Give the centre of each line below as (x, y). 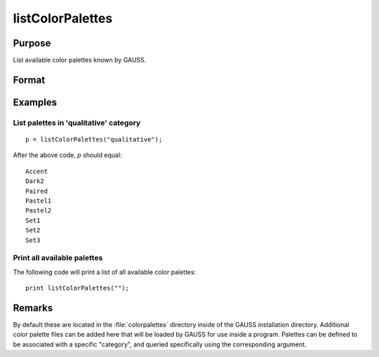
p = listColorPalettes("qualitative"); (94, 140)
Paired (37, 191)
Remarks (33, 308)
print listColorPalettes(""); (78, 288)
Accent (37, 171)
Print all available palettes (58, 258)
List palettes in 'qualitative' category (77, 123)
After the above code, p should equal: (67, 155)
